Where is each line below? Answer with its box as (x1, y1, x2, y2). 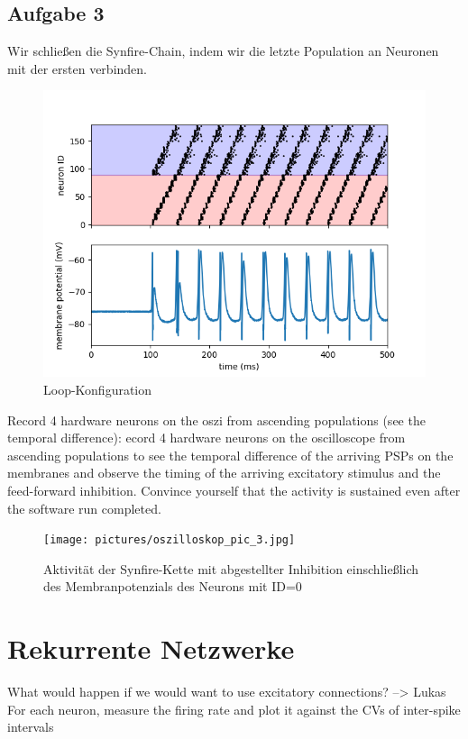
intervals (7, 717, 54, 736)
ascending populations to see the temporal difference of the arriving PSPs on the (7, 445, 454, 464)
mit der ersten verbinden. (7, 59, 147, 78)
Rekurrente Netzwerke (7, 630, 295, 667)
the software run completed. (7, 498, 161, 517)
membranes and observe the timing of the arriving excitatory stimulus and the (7, 463, 441, 482)
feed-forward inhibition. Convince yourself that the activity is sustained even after (7, 480, 461, 499)
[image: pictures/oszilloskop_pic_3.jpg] (43, 534, 296, 547)
